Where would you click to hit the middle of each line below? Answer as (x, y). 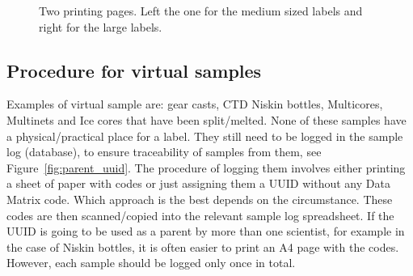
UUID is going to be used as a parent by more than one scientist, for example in (206, 231)
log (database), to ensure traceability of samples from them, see (164, 152)
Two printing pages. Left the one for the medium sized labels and (201, 11)
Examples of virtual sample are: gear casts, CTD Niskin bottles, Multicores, (195, 104)
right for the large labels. (101, 26)
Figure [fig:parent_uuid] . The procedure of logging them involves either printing (206, 167)
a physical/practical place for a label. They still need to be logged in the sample (205, 136)
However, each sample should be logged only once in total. (151, 263)
